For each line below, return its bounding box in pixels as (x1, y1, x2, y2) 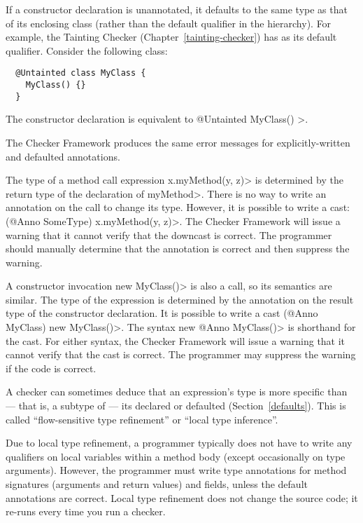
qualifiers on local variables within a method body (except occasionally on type (6, 449, 346, 463)
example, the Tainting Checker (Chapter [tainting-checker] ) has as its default (6, 29, 337, 44)
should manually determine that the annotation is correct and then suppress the (6, 241, 350, 256)
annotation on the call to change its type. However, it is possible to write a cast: (6, 200, 350, 215)
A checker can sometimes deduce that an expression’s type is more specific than (6, 384, 348, 399)
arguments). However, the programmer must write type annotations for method (6, 463, 347, 477)
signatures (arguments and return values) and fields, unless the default (6, 477, 308, 491)
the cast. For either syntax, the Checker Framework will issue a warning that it (6, 333, 346, 348)
